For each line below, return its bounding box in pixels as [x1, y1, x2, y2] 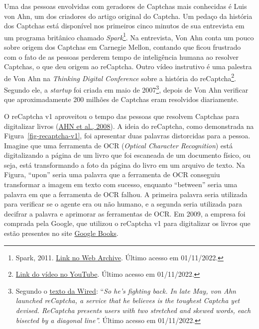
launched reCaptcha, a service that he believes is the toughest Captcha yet [15, 295, 240, 306]
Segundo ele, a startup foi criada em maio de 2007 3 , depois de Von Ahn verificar [4, 83, 249, 95]
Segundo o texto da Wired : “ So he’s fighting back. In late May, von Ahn [15, 285, 236, 296]
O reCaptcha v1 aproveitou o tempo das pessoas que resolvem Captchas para [4, 110, 240, 121]
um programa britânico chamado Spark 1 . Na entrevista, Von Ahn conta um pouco [4, 30, 254, 42]
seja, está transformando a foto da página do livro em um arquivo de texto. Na [4, 159, 245, 170]
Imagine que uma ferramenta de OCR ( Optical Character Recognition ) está [4, 140, 233, 150]
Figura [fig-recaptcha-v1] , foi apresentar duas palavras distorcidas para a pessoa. [4, 130, 251, 141]
